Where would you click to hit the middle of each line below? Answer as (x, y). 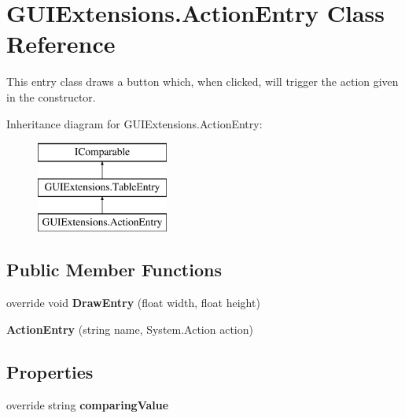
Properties (50, 371)
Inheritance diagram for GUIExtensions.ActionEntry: (134, 123)
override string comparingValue (88, 404)
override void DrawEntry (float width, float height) (133, 303)
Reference (61, 44)
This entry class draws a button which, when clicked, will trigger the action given (202, 81)
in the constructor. (51, 96)
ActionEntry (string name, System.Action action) (130, 329)
